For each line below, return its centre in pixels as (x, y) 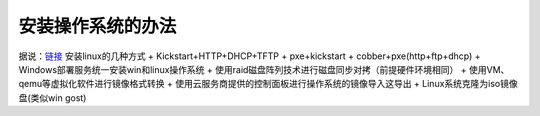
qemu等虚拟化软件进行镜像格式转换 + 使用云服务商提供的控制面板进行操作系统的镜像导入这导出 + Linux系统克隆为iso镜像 (268, 84)
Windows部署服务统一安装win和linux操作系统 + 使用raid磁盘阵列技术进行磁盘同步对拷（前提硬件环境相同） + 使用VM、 (264, 69)
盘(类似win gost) (52, 97)
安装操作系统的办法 (97, 26)
